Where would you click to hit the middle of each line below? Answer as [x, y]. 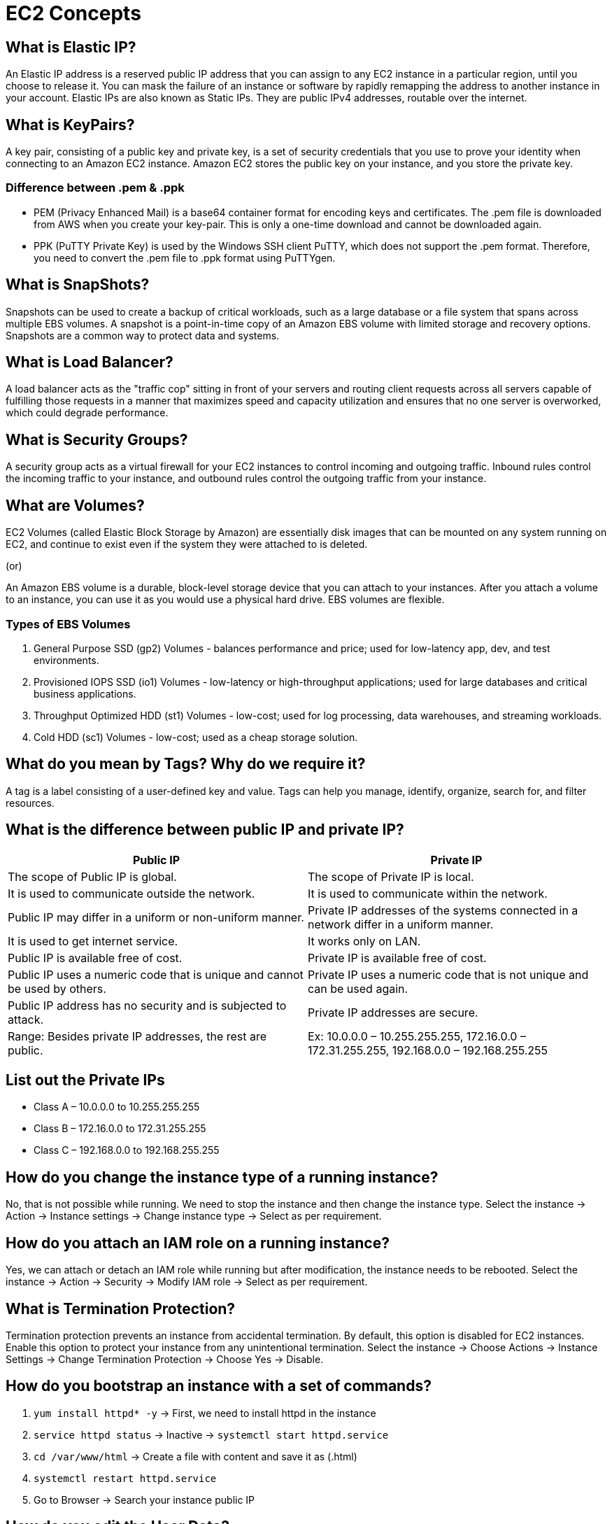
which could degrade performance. [87, 413]
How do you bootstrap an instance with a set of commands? [219, 1386]
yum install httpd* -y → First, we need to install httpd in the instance [205, 1413]
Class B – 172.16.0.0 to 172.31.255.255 [120, 1129]
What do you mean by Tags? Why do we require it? [186, 764]
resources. [30, 803]
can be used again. [358, 988]
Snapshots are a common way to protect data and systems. [143, 335]
